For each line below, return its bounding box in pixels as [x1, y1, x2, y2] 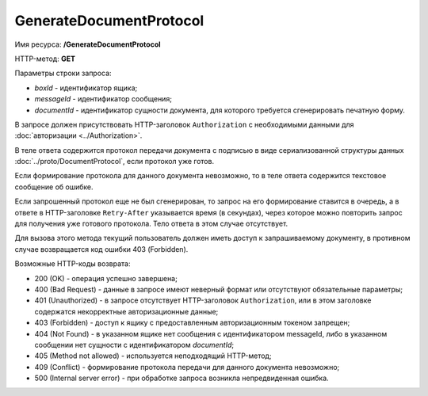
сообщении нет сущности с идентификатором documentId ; [34, 340, 235, 349]
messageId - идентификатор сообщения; [34, 94, 172, 104]
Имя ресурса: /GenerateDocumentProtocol [14, 40, 162, 49]
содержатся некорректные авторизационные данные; [34, 307, 219, 316]
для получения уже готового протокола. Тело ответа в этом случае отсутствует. [14, 219, 289, 229]
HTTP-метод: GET [14, 54, 75, 63]
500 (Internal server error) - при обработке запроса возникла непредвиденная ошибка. [34, 373, 329, 383]
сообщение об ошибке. [14, 182, 94, 192]
